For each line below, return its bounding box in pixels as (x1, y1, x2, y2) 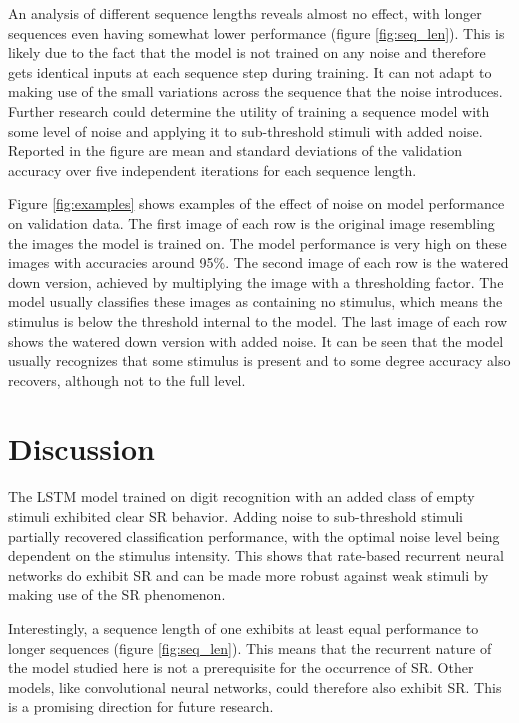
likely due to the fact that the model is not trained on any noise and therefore (8, 42, 486, 63)
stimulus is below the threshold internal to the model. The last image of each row (8, 310, 508, 331)
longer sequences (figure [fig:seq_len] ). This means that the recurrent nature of (8, 637, 492, 658)
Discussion (8, 428, 155, 469)
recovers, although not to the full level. (8, 369, 246, 390)
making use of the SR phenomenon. (8, 584, 226, 605)
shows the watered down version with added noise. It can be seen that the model (8, 330, 504, 351)
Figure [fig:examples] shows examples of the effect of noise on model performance (8, 193, 505, 214)
